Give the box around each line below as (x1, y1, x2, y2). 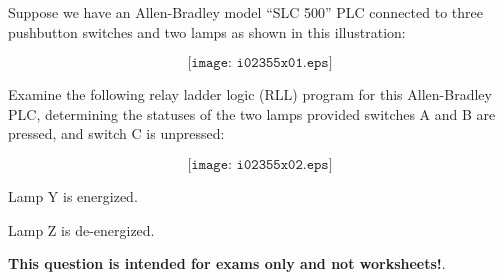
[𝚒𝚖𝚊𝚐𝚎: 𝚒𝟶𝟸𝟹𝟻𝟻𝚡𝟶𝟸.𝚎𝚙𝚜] (187, 157, 333, 172)
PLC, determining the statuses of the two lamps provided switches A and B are (8, 103, 496, 124)
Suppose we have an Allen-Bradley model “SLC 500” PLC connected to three (8, 2, 483, 22)
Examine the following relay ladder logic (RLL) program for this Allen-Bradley (8, 84, 492, 105)
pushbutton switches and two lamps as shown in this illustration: (8, 21, 406, 42)
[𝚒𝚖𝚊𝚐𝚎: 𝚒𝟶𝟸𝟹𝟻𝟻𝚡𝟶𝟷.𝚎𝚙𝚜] (187, 56, 333, 71)
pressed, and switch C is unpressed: (8, 123, 225, 144)
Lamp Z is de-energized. (8, 219, 155, 240)
